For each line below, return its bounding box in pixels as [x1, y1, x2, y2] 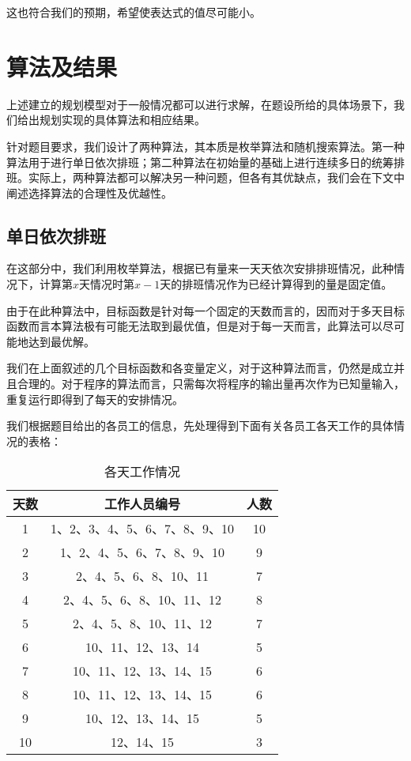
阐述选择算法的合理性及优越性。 [6, 184, 172, 201]
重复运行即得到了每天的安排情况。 [6, 390, 183, 407]
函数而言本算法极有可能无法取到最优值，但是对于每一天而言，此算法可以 [6, 318, 383, 334]
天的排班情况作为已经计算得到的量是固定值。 [160, 276, 393, 292]
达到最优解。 [28, 333, 95, 349]
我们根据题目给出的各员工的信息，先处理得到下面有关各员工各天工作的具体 [6, 417, 394, 434]
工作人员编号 [104, 495, 181, 514]
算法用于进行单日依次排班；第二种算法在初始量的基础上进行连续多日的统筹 [6, 153, 394, 170]
